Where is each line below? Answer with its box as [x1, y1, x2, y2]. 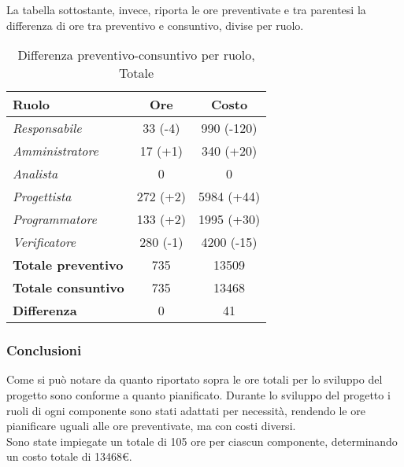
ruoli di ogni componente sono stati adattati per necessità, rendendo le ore [6, 402, 365, 418]
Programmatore [13, 210, 97, 229]
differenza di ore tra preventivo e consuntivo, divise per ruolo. [6, 17, 304, 33]
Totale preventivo [13, 256, 124, 274]
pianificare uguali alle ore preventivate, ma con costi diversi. [6, 417, 296, 434]
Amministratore [13, 142, 98, 160]
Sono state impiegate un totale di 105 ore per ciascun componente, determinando [6, 432, 398, 449]
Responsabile [13, 119, 82, 138]
